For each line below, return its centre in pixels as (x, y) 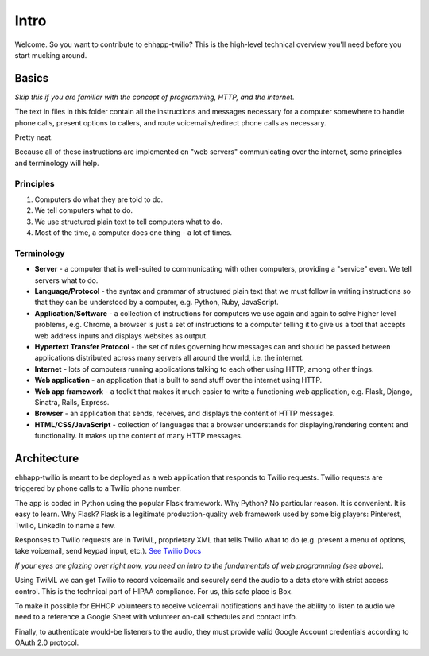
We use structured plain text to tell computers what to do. (128, 222)
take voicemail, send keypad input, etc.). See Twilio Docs (108, 551)
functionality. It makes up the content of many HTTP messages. (139, 436)
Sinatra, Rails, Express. (72, 402)
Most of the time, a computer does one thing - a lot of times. (133, 233)
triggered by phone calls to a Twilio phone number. (98, 488)
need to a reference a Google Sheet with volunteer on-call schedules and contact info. (156, 617)
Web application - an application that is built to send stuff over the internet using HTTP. (178, 380)
